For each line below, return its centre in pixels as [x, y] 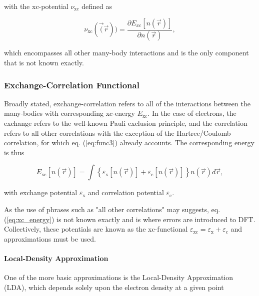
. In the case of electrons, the [192, 113]
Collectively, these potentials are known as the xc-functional [96, 229]
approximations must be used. [50, 238]
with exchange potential [41, 192]
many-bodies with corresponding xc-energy [70, 113]
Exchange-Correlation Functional [72, 85]
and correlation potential [126, 192]
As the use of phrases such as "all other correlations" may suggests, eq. [112, 209]
